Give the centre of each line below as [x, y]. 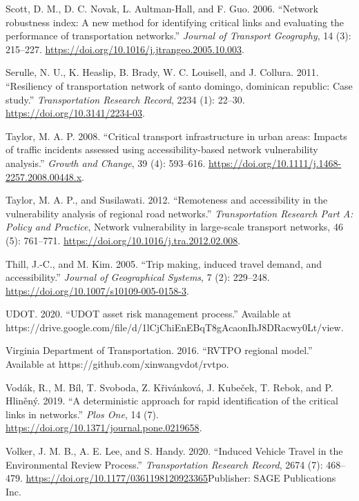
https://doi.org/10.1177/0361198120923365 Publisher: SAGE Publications [181, 478]
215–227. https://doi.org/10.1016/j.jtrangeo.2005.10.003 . [125, 49]
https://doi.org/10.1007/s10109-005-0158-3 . [97, 290]
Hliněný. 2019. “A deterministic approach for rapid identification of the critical [172, 401]
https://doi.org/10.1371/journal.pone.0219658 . [104, 428]
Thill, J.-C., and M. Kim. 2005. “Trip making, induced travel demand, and [164, 263]
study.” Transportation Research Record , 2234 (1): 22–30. [125, 99]
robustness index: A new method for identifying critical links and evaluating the [175, 22]
